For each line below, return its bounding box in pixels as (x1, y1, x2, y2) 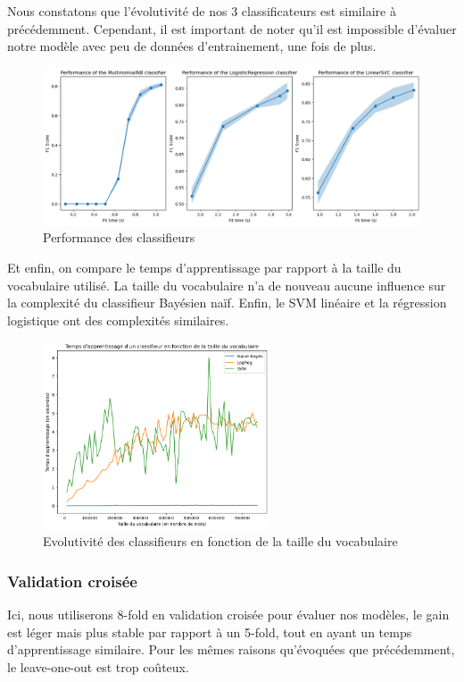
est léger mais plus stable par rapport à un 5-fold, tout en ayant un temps (7, 622, 412, 641)
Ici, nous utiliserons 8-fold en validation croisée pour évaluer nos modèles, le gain (7, 605, 450, 624)
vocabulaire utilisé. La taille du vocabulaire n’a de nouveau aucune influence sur (7, 275, 446, 294)
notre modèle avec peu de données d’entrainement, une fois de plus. (7, 37, 377, 55)
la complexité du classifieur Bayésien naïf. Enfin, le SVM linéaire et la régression (7, 293, 447, 312)
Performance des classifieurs (43, 228, 195, 247)
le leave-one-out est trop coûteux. (7, 658, 189, 677)
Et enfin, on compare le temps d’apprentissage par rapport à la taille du (7, 257, 402, 276)
